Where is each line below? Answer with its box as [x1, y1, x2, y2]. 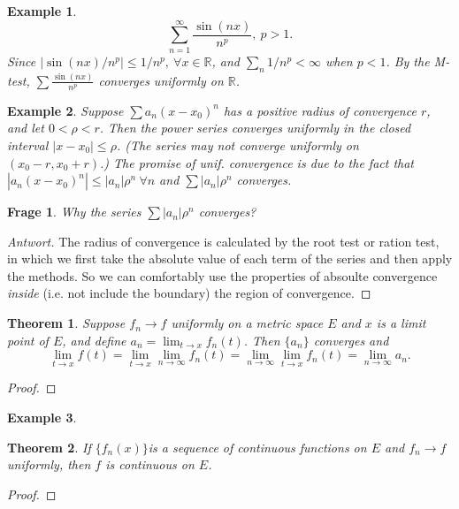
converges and [313, 330, 389, 349]
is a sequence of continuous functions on [148, 437, 367, 456]
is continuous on [105, 455, 195, 474]
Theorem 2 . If [7, 437, 91, 456]
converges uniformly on [98, 71, 224, 89]
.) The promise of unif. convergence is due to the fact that [100, 153, 414, 171]
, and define [62, 330, 126, 349]
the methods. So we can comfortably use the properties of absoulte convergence [7, 266, 438, 285]
